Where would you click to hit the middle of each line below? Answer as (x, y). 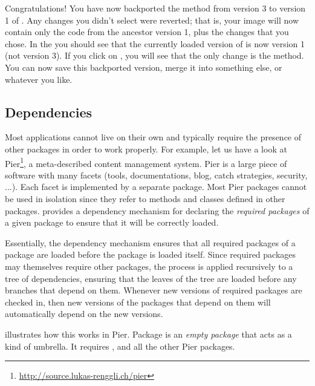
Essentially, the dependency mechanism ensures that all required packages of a (150, 242)
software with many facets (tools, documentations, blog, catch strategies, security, (156, 175)
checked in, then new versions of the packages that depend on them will (138, 302)
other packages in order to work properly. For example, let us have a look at (146, 149)
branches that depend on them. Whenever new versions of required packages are (154, 290)
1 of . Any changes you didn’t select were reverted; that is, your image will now (152, 20)
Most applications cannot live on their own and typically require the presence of (153, 137)
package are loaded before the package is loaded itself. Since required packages (151, 254)
